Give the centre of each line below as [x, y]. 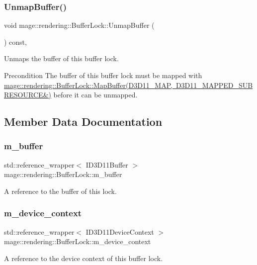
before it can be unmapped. [95, 95]
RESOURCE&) [28, 95]
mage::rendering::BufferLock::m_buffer [63, 174]
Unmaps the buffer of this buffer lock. [61, 58]
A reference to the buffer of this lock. [60, 191]
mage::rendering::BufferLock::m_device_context [78, 241]
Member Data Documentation [83, 122]
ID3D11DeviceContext [120, 231]
